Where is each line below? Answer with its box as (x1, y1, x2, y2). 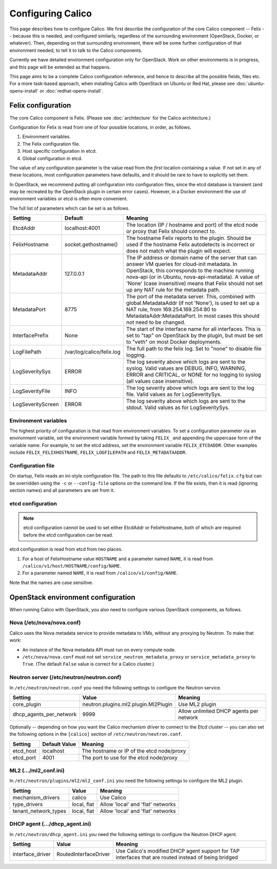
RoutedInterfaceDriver (56, 850, 110, 858)
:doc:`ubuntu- (236, 80, 265, 87)
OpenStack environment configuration (9, 593, 135, 601)
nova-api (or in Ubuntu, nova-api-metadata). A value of (126, 273, 260, 280)
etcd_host (12, 747, 37, 754)
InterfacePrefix (12, 332, 49, 339)
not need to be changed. (126, 319, 186, 326)
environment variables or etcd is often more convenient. (9, 196, 128, 202)
